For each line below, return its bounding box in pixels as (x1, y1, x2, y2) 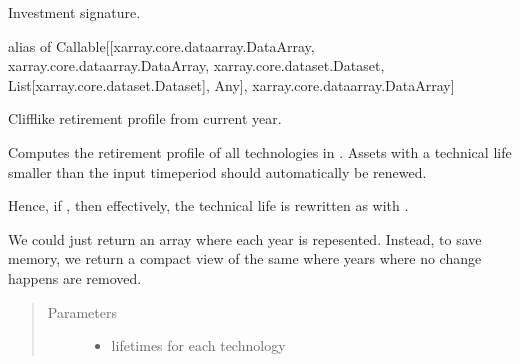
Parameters (47, 301, 117, 322)
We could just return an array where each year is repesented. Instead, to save (8, 228, 482, 249)
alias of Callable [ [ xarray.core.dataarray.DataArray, (8, 35, 315, 56)
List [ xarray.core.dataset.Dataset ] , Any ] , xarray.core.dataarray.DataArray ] (8, 74, 455, 95)
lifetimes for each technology (111, 335, 286, 356)
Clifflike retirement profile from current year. (8, 108, 282, 129)
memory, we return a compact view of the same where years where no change (8, 248, 482, 269)
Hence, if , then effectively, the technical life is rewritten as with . (8, 195, 409, 216)
